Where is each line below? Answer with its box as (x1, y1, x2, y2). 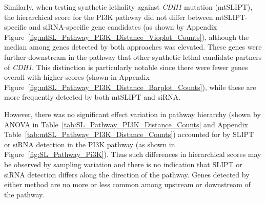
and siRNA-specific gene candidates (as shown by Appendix (29, 21, 217, 32)
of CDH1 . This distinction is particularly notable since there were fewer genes (4, 61, 248, 72)
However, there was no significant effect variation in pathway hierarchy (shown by (4, 108, 261, 119)
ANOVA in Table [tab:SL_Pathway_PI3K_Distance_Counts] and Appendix (4, 119, 248, 129)
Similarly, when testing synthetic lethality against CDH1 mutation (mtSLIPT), (4, 2, 253, 12)
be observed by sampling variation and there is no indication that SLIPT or (4, 159, 242, 169)
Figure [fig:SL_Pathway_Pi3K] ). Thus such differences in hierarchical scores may (4, 149, 261, 160)
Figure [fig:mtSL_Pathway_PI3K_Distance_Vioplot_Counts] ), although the (4, 31, 249, 42)
